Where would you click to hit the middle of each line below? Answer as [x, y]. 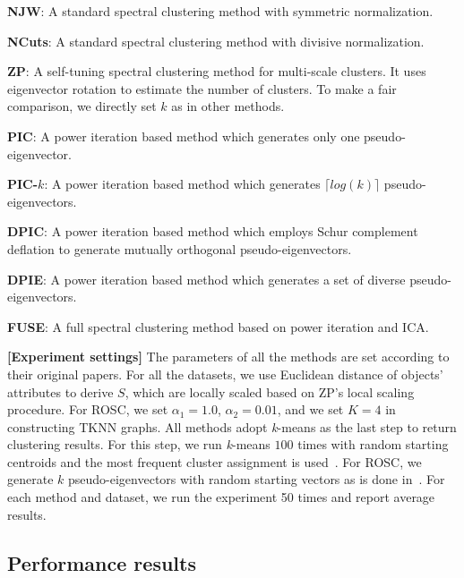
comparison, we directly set [82, 106]
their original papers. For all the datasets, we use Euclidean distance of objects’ [225, 374]
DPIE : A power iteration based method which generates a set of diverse [206, 279]
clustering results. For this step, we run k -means [139, 444]
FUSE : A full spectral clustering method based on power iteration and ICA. [218, 326]
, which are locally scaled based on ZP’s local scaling [270, 391]
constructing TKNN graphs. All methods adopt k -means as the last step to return [232, 426]
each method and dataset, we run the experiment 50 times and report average [221, 497]
